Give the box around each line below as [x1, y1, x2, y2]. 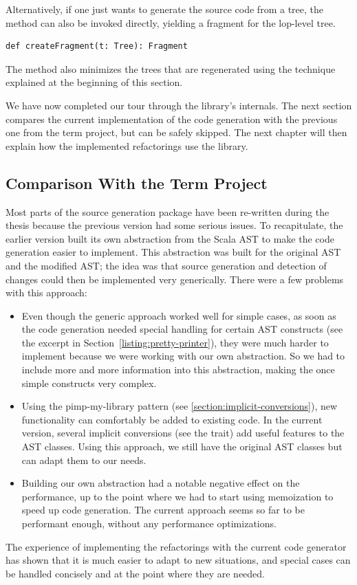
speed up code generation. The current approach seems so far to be [21, 503, 305, 517]
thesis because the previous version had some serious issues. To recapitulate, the [6, 218, 343, 232]
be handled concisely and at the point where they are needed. [6, 566, 265, 580]
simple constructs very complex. [21, 375, 157, 390]
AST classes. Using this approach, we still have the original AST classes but [21, 439, 343, 454]
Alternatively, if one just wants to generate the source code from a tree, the [6, 2, 323, 16]
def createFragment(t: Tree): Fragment [6, 41, 188, 52]
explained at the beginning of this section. [6, 75, 183, 89]
